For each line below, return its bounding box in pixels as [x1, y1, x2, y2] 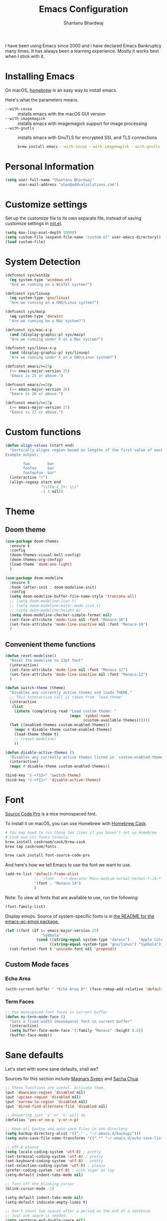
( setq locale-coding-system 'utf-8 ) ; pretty [5, 1149, 101, 1154]
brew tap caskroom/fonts [5, 844, 57, 849]
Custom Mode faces [5, 960, 69, 969]
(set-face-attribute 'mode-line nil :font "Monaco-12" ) [9, 667, 128, 672]
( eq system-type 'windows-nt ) [9, 277, 72, 282]
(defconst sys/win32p [5, 272, 50, 277]
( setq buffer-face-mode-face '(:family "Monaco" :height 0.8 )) [9, 1028, 143, 1033]
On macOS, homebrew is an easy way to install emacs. [5, 87, 118, 93]
